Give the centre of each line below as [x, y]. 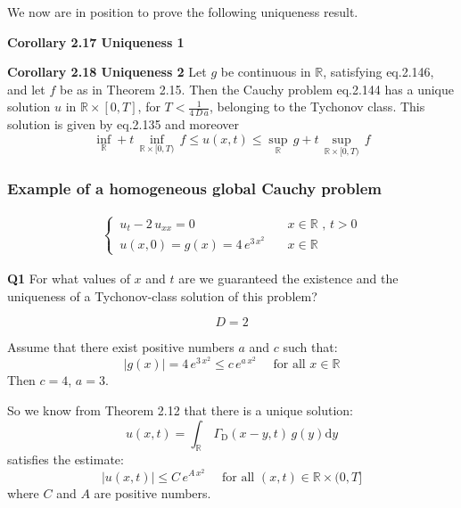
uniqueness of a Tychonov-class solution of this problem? [162, 295]
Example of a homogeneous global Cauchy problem [194, 188]
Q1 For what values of [69, 278]
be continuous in [266, 72]
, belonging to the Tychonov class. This [317, 107]
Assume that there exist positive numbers [121, 347]
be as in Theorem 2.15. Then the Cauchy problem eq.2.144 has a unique [256, 89]
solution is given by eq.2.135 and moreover [123, 124]
